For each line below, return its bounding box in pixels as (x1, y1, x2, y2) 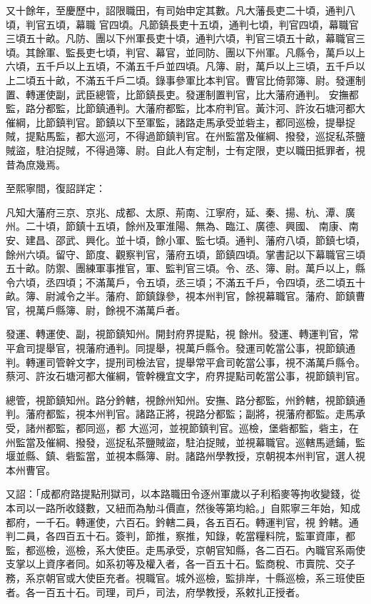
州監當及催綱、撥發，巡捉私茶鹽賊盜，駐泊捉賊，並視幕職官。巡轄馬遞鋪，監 (6, 434, 365, 449)
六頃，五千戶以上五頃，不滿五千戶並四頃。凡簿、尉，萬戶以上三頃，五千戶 (6, 59, 355, 74)
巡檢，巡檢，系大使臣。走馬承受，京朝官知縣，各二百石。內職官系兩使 (35, 542, 365, 557)
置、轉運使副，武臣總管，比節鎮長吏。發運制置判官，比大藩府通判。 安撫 (6, 86, 349, 101)
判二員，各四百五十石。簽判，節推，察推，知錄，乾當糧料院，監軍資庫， (6, 528, 345, 543)
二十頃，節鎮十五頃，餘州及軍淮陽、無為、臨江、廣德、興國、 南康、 (25, 218, 349, 233)
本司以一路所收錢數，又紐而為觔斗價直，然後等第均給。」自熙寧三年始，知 (6, 500, 350, 515)
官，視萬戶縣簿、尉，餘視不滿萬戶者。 (6, 302, 185, 317)
